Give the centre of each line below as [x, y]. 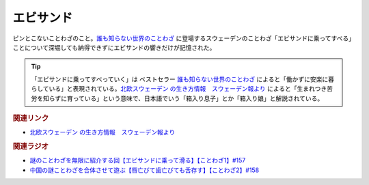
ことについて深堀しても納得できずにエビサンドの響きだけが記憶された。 [114, 47]
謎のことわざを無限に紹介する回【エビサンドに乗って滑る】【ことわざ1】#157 [138, 160]
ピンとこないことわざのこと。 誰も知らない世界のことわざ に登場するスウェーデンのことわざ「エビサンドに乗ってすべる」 [182, 38]
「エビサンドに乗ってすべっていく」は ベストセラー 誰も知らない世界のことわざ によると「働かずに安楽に [180, 79]
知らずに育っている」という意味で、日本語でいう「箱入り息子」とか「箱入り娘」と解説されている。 [183, 98]
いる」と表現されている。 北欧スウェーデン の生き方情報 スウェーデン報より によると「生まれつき [188, 89]
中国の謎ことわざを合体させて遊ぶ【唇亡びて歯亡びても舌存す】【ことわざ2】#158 [145, 170]
